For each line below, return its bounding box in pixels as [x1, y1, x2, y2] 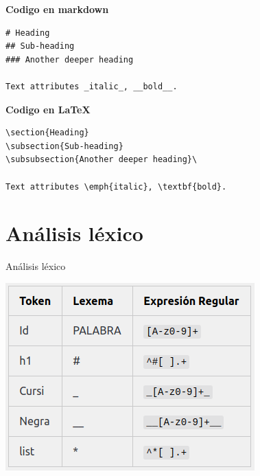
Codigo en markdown [5, 2, 109, 16]
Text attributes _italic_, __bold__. [5, 81, 178, 91]
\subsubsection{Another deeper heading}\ [5, 155, 198, 165]
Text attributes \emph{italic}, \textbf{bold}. [5, 181, 227, 192]
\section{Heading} [5, 128, 89, 138]
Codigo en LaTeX [5, 102, 91, 116]
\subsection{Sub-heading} [5, 141, 123, 151]
